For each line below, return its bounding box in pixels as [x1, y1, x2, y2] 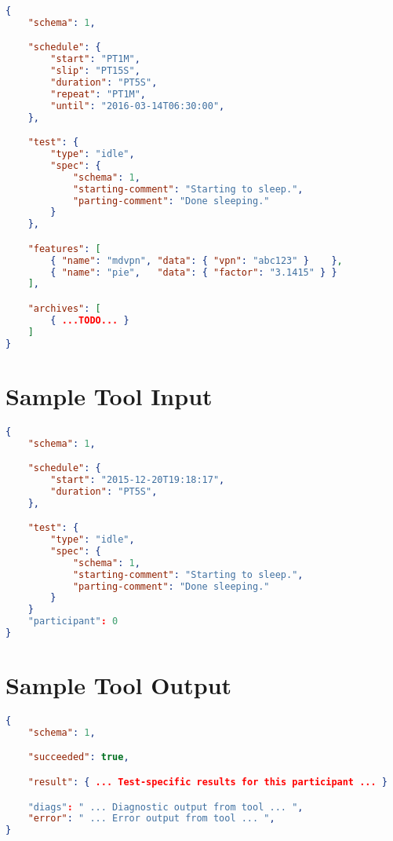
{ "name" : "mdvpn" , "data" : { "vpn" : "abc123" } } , [50, 254, 343, 266]
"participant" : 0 [27, 616, 118, 627]
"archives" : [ [27, 303, 101, 314]
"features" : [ [27, 243, 101, 254]
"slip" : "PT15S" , [50, 65, 140, 77]
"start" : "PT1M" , [50, 53, 140, 65]
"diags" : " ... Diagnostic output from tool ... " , [27, 801, 304, 813]
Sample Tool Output [5, 669, 232, 701]
